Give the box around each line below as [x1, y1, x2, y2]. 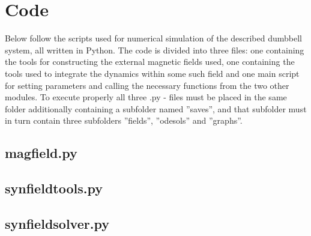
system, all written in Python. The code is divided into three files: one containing [5, 43, 304, 56]
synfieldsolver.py [5, 214, 109, 232]
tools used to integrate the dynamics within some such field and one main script [5, 67, 300, 79]
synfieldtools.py [5, 179, 103, 198]
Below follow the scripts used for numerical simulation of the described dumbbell [5, 32, 303, 44]
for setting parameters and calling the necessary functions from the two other [5, 79, 289, 91]
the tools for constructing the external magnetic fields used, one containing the [5, 55, 295, 68]
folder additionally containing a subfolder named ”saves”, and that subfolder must [5, 102, 307, 115]
